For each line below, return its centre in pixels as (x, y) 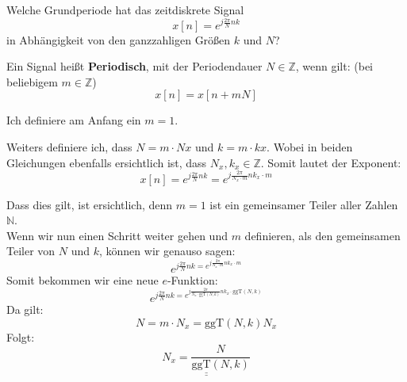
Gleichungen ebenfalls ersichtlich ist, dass (107, 162)
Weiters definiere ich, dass (69, 146)
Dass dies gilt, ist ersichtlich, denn (90, 204)
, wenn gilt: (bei (334, 66)
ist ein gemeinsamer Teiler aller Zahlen (304, 204)
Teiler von (31, 251)
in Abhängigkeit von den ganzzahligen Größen (119, 39)
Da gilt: (25, 309)
